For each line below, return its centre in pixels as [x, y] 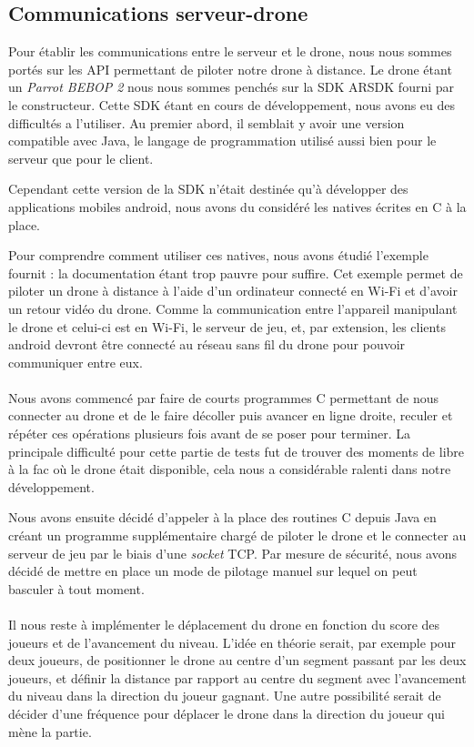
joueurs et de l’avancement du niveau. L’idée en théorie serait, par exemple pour [232, 642]
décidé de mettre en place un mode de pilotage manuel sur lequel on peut [213, 571]
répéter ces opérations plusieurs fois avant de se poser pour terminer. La [210, 434]
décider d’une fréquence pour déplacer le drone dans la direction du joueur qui [227, 713]
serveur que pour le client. [81, 158]
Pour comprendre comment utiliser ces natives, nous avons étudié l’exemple [218, 255]
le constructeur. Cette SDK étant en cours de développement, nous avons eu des [232, 104]
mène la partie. [50, 731]
